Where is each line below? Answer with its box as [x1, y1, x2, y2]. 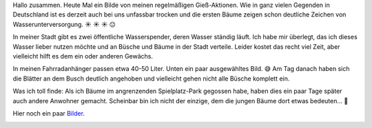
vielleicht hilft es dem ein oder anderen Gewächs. [12, 52, 154, 60]
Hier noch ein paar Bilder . [12, 109, 85, 117]
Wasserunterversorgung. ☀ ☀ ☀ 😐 [12, 20, 116, 28]
